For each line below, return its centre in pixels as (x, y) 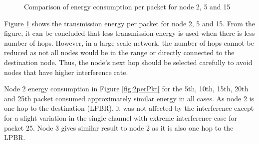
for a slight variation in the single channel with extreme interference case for (121, 117)
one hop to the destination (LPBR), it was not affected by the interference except (129, 108)
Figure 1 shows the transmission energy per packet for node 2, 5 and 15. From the (130, 23)
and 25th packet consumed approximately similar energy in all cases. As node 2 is (129, 98)
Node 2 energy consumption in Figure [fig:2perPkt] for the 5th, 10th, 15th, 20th (126, 89)
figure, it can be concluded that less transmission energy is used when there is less (129, 33)
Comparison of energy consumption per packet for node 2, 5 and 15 (127, 6)
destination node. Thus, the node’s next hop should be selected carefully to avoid (128, 62)
